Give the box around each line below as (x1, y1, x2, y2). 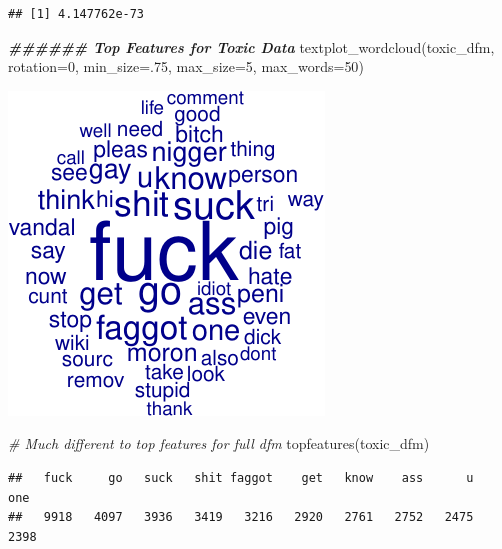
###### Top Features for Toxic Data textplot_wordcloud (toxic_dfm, (8, 36, 495, 57)
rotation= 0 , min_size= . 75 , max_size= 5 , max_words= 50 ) (8, 56, 364, 77)
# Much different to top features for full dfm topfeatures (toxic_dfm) (8, 433, 430, 454)
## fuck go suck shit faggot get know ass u (8, 470, 474, 485)
